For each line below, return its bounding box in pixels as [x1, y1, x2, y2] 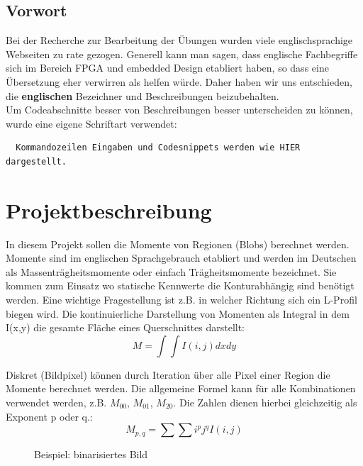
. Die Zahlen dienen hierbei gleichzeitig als [173, 395, 357, 410]
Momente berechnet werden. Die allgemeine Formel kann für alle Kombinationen [6, 381, 356, 396]
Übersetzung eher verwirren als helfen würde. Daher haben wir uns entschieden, [6, 74, 352, 89]
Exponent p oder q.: [6, 409, 93, 423]
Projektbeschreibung [6, 195, 212, 224]
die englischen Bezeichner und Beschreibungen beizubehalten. [6, 88, 279, 103]
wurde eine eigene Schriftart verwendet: [6, 116, 177, 131]
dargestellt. [6, 156, 67, 167]
